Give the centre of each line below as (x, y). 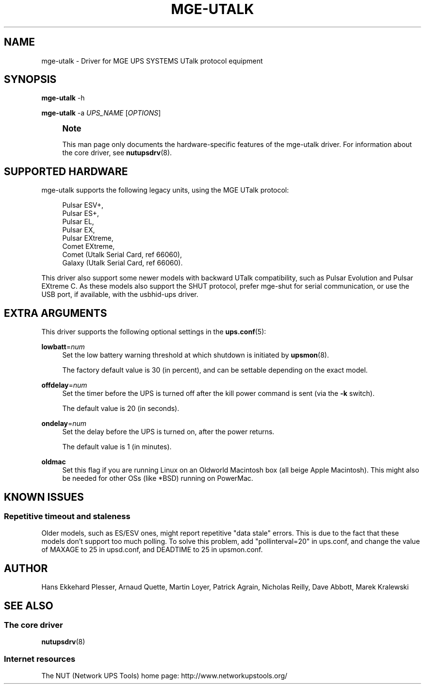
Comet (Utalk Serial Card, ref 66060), (122, 255)
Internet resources (40, 659)
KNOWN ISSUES (44, 497)
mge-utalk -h (63, 98)
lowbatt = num (63, 347)
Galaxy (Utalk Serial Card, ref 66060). (123, 263)
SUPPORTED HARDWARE (66, 171)
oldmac (54, 462)
